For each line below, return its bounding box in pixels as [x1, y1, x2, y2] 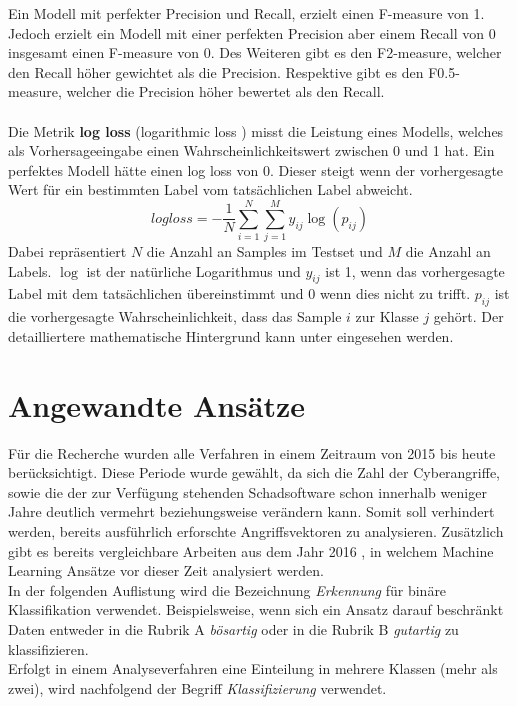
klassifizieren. [8, 638, 89, 659]
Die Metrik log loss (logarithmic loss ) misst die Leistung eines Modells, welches [8, 120, 504, 141]
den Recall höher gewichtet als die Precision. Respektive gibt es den [8, 61, 424, 82]
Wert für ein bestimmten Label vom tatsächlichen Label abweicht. [8, 179, 413, 200]
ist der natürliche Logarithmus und [86, 260, 301, 281]
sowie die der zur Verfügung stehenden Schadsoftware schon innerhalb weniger [8, 481, 487, 502]
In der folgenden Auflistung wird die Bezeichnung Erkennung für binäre [8, 579, 447, 600]
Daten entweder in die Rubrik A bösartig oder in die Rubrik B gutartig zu [8, 618, 459, 639]
